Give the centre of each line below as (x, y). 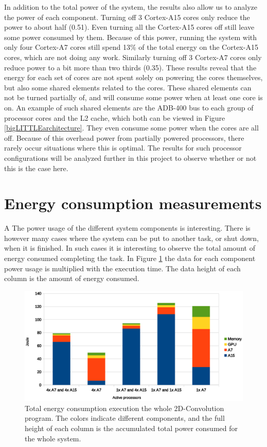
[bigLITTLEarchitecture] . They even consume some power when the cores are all (131, 128)
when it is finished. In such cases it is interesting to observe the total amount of (130, 248)
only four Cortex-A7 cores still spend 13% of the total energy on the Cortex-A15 (131, 47)
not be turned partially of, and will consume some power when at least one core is (133, 97)
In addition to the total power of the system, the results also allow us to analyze (131, 7)
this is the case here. (36, 168)
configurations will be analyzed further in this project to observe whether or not (130, 157)
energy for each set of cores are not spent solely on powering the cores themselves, (133, 77)
